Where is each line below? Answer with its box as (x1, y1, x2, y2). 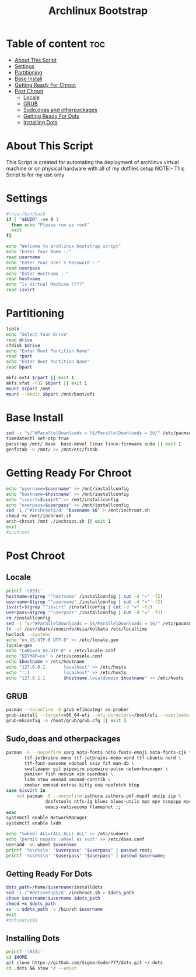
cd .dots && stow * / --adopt (6, 965, 77, 971)
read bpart (6, 365, 33, 370)
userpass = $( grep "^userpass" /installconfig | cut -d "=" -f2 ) (6, 610, 163, 616)
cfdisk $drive (6, 342, 41, 348)
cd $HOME (6, 954, 27, 961)
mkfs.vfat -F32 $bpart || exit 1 (6, 380, 87, 386)
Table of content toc (6, 37, 106, 50)
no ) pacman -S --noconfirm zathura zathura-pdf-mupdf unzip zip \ (16, 793, 181, 799)
